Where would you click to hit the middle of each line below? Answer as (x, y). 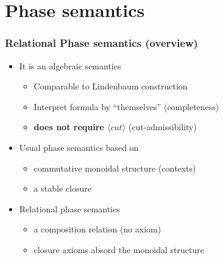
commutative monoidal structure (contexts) (115, 168)
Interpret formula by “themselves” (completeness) (126, 106)
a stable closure (62, 188)
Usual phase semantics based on (79, 147)
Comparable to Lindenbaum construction (111, 86)
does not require (69, 127)
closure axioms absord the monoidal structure (119, 249)
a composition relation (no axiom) (97, 229)
